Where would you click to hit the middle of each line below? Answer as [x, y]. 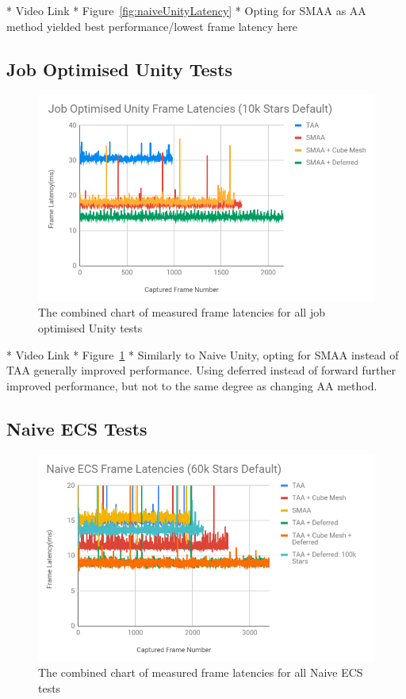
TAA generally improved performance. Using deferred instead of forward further [201, 370]
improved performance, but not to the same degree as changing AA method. [192, 385]
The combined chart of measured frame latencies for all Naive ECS [201, 672]
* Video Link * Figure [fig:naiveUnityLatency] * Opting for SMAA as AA [186, 10]
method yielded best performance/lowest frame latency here [152, 26]
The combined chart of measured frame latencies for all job [182, 312]
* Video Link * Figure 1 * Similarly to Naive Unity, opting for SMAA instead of [203, 354]
